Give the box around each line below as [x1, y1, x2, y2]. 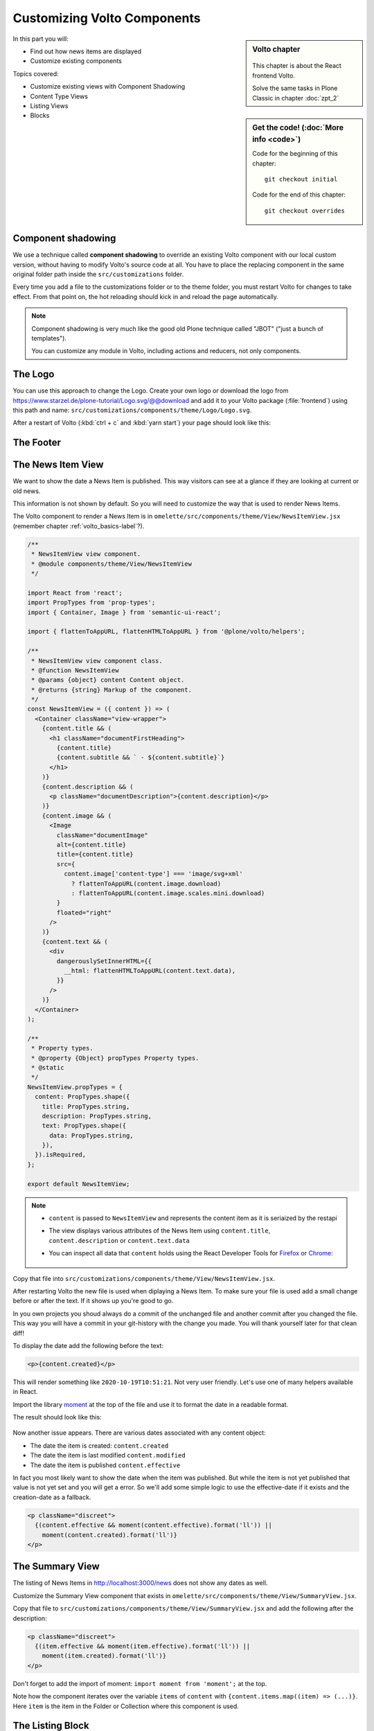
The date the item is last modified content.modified [30, 1451, 186, 1460]
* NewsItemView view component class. [31, 656, 163, 665]
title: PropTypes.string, [42, 1102, 130, 1111]
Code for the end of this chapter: [252, 190, 346, 199]
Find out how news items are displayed [30, 47, 142, 55]
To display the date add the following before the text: [12, 1341, 164, 1349]
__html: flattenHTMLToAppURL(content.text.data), [63, 967, 236, 975]
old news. [12, 487, 41, 495]
